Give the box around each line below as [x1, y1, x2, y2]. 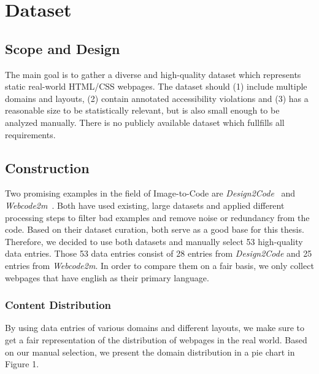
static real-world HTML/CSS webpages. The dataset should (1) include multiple [5, 80, 307, 93]
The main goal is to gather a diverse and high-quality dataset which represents [5, 68, 301, 80]
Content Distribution [5, 297, 112, 313]
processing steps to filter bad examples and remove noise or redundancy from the [5, 211, 310, 224]
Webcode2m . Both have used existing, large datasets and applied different [5, 198, 285, 211]
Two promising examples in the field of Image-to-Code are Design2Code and [5, 187, 296, 200]
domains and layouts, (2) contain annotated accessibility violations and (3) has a [5, 92, 309, 104]
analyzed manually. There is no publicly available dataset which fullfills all [5, 115, 285, 128]
